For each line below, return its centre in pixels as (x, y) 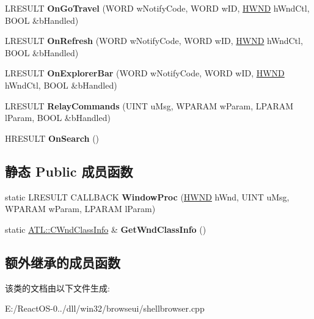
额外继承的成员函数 (63, 262)
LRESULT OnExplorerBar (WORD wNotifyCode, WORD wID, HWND (145, 73)
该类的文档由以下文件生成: (57, 288)
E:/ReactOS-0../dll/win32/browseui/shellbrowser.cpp (105, 308)
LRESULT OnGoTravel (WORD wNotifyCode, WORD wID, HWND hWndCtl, (157, 8)
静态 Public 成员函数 (69, 171)
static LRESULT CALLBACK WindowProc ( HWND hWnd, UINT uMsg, (147, 196)
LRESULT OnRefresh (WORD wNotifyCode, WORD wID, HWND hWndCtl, (154, 41)
